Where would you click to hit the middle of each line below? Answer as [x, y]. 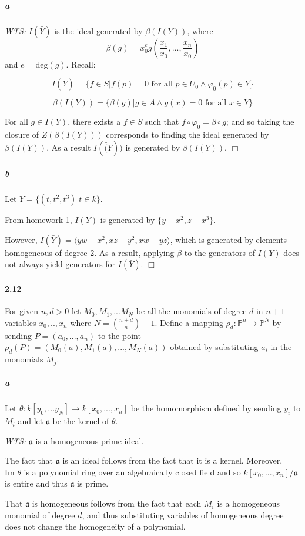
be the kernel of [81, 421]
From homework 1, [38, 220]
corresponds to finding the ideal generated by [187, 134]
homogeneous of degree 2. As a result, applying [90, 252]
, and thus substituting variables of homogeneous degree [183, 515]
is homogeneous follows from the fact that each [117, 503]
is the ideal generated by [98, 30]
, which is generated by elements [229, 239]
